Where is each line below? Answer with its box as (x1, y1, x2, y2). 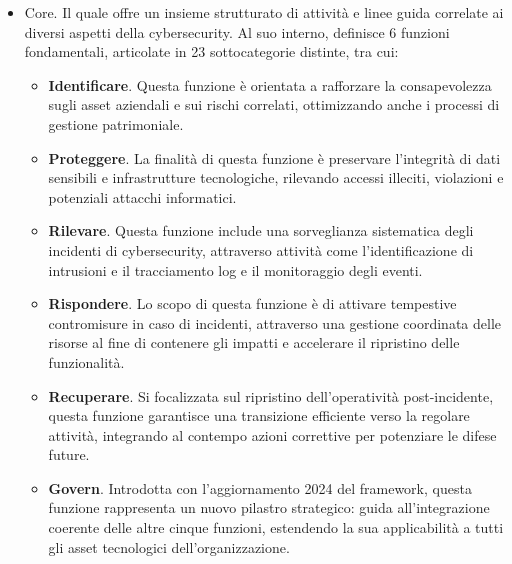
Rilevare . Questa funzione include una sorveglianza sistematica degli (48, 220, 474, 241)
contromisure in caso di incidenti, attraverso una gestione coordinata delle (48, 312, 501, 333)
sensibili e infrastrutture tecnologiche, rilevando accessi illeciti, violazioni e (48, 167, 504, 188)
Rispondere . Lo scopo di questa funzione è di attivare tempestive (48, 293, 457, 314)
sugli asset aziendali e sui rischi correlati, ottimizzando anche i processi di (48, 94, 500, 115)
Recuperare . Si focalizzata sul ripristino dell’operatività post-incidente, (48, 385, 494, 406)
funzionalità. (48, 351, 125, 372)
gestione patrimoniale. (48, 113, 184, 134)
